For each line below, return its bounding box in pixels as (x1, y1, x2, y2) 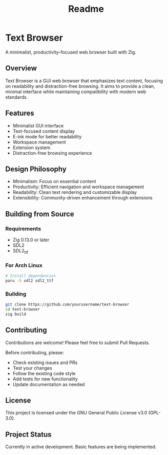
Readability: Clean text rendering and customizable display (12, 189, 137, 195)
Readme (68, 3, 104, 15)
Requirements (5, 225, 41, 232)
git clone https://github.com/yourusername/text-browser (5, 302, 130, 307)
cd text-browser (5, 307, 40, 312)
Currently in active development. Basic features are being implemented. (5, 444, 157, 450)
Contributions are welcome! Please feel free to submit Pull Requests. (5, 339, 150, 345)
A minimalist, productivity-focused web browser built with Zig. (5, 49, 137, 55)
